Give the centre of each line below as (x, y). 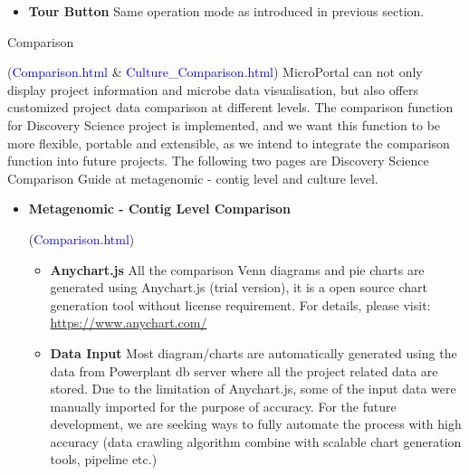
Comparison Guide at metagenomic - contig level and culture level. (193, 178)
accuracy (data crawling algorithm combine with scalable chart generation (256, 441)
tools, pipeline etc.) (104, 459)
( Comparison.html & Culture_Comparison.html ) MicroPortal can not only (215, 72)
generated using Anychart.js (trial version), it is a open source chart (239, 287)
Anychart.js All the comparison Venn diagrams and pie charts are (237, 269)
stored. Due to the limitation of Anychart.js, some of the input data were (253, 389)
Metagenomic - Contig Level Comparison (160, 209)
